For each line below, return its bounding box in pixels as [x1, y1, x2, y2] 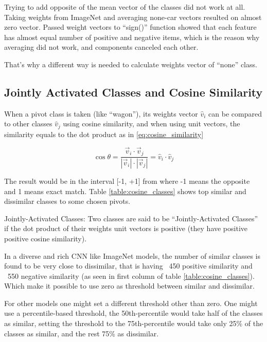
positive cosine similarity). [4, 233, 87, 243]
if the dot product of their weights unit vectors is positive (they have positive [4, 223, 248, 234]
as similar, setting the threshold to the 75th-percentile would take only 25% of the [4, 318, 263, 329]
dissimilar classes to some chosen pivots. [4, 196, 131, 206]
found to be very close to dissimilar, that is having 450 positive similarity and [4, 260, 253, 271]
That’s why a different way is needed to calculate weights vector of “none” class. [4, 59, 257, 69]
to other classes [4, 118, 52, 129]
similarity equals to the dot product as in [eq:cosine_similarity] [4, 128, 204, 139]
